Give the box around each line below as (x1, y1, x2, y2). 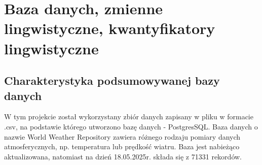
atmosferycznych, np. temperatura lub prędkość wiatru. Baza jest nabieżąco (4, 141, 240, 152)
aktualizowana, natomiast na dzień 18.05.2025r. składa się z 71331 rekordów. (4, 151, 242, 161)
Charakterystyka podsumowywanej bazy (4, 73, 220, 88)
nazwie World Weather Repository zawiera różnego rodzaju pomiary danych (4, 131, 241, 142)
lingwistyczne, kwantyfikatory (4, 18, 215, 39)
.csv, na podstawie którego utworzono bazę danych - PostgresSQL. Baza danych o (4, 121, 258, 131)
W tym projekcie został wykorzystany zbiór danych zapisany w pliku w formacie (4, 111, 253, 122)
